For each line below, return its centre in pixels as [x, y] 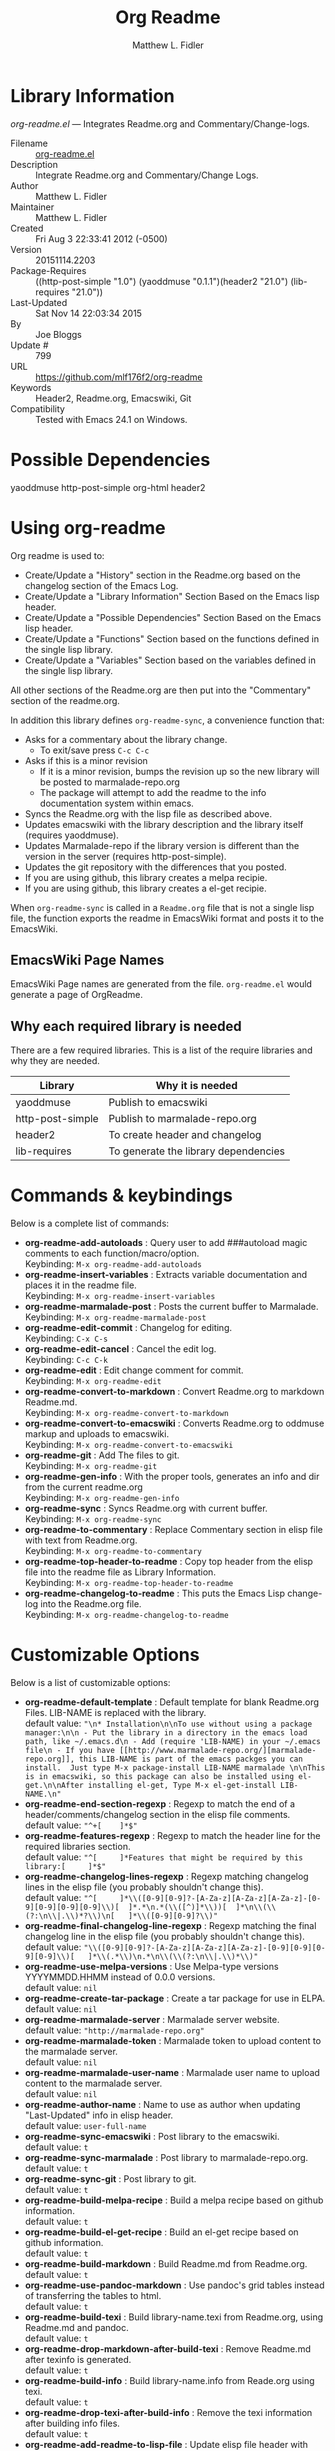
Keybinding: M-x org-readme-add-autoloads [113, 1264]
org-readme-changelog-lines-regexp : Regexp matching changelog [166, 1877]
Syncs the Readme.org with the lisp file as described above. [148, 813]
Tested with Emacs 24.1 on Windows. [111, 419]
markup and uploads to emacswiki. [97, 1434]
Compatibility [37, 408]
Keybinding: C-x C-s [66, 1338]
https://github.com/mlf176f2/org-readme [119, 377]
